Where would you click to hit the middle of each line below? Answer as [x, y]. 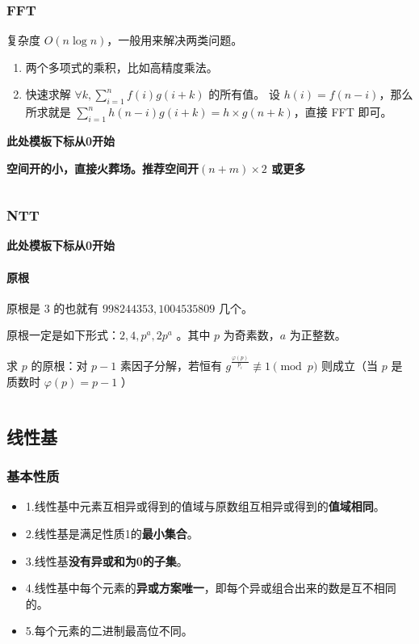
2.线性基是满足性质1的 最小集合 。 [112, 534]
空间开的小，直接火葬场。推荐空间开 [103, 168]
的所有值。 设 [244, 94]
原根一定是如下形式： [63, 335]
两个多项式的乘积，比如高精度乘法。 [122, 67]
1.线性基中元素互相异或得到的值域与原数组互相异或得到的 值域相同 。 [205, 506]
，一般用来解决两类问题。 [175, 40]
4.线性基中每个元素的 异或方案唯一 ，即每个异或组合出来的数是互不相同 [211, 588]
